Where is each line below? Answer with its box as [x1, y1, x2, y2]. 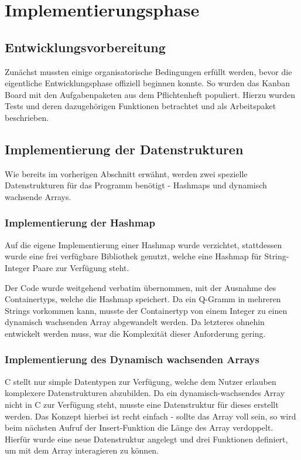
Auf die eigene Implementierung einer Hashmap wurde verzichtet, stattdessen [5, 238, 282, 251]
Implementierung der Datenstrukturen [5, 140, 244, 158]
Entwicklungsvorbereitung [5, 38, 166, 56]
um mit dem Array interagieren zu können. [5, 444, 159, 456]
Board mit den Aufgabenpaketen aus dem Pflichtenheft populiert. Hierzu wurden [5, 88, 296, 100]
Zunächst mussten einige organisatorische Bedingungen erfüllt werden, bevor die [5, 65, 292, 77]
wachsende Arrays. [5, 190, 71, 202]
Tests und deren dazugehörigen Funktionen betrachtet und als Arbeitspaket [5, 100, 276, 112]
